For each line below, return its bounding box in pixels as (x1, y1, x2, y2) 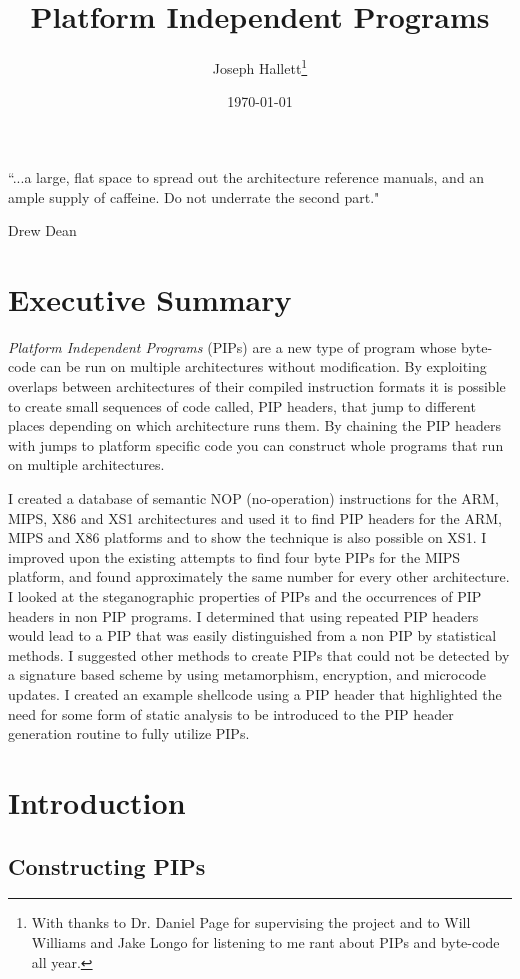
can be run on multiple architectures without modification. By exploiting (40, 356, 487, 377)
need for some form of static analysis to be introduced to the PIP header (8, 703, 454, 724)
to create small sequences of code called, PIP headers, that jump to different (8, 395, 476, 416)
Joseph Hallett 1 (212, 55, 308, 78)
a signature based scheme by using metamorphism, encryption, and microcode (8, 664, 487, 685)
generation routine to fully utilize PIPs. (8, 723, 250, 744)
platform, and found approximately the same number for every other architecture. (8, 566, 510, 587)
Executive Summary (8, 278, 292, 319)
